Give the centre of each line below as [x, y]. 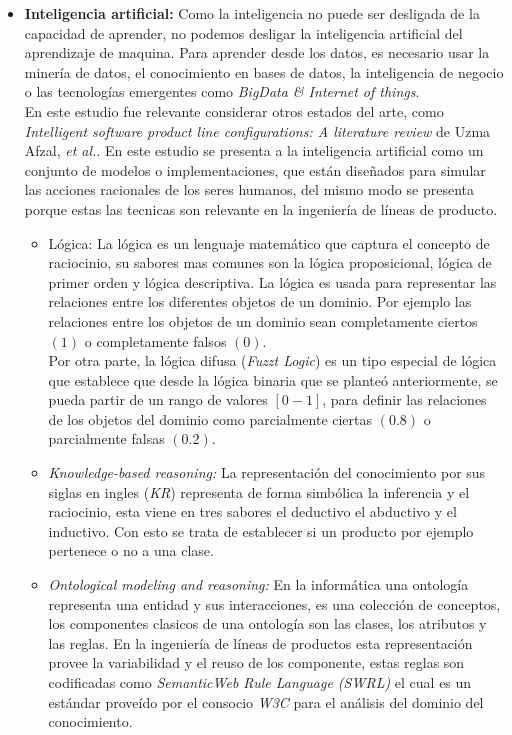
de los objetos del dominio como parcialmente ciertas [210, 418]
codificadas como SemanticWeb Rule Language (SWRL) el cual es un [260, 682]
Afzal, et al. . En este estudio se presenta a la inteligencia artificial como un [254, 150]
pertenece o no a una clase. [131, 550]
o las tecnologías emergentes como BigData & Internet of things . [222, 91]
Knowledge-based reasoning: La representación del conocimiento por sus [267, 472]
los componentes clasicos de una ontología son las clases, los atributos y [267, 623]
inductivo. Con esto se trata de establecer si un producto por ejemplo [261, 530]
